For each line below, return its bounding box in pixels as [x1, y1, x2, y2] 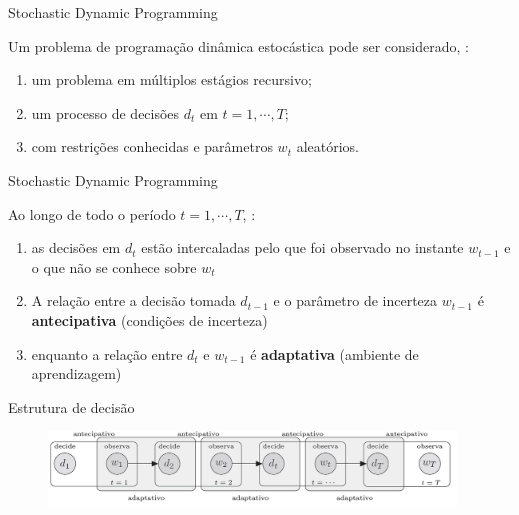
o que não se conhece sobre [31, 256, 197, 277]
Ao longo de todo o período [8, 203, 176, 224]
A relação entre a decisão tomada [31, 290, 236, 311]
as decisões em [31, 237, 121, 258]
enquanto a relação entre [31, 343, 183, 364]
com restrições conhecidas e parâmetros [31, 136, 273, 157]
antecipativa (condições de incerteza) [31, 309, 268, 330]
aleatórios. [296, 136, 359, 157]
